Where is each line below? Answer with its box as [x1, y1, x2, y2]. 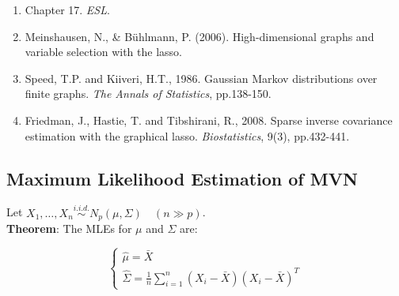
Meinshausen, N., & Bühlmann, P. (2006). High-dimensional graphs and [25, 28, 374, 44]
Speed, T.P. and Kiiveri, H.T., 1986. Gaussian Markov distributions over [25, 69, 378, 86]
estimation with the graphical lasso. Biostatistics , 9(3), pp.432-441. [25, 127, 350, 144]
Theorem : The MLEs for [6, 220, 132, 237]
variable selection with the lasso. [25, 43, 182, 60]
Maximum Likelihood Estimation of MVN [6, 166, 358, 190]
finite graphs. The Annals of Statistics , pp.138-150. [25, 85, 272, 102]
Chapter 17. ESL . [25, 2, 110, 17]
